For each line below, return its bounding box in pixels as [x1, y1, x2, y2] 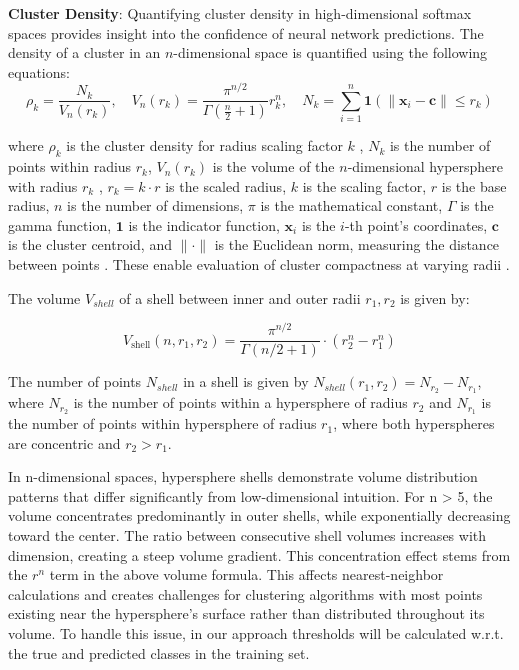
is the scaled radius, [165, 175, 287, 196]
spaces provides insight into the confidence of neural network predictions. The [8, 22, 484, 43]
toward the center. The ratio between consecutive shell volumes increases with [8, 525, 487, 546]
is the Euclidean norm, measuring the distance [214, 234, 500, 255]
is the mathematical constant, [260, 195, 443, 216]
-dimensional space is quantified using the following [173, 42, 488, 63]
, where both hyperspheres [333, 413, 495, 434]
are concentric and [8, 432, 121, 453]
